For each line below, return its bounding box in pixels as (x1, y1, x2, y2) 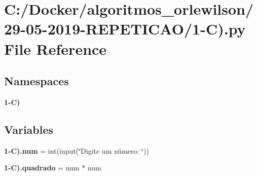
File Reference (4, 38, 107, 59)
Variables (4, 121, 54, 137)
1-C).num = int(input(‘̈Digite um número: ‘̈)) (4, 145, 149, 156)
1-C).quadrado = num (4, 162, 80, 173)
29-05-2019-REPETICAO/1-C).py (4, 18, 246, 39)
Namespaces (4, 73, 69, 89)
